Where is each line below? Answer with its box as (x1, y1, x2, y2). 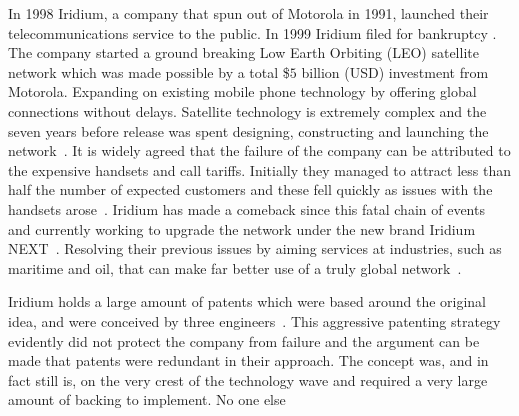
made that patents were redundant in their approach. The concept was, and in (8, 350, 489, 371)
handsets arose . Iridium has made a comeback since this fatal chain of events (8, 198, 485, 219)
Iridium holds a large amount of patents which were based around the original (8, 291, 487, 312)
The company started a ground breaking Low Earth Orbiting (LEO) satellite (8, 42, 479, 63)
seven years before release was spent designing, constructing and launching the (8, 120, 489, 141)
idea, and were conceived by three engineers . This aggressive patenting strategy (8, 310, 501, 331)
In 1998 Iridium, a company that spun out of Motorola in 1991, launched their (8, 3, 489, 23)
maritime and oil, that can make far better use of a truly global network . (8, 257, 462, 278)
